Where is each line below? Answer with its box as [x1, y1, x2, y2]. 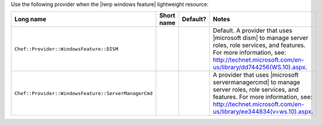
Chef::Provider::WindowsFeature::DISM [14, 46, 119, 52]
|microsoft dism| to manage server [212, 34, 308, 42]
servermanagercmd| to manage [212, 78, 301, 86]
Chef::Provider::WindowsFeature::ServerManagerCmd [14, 90, 153, 96]
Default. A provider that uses [212, 26, 293, 35]
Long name [14, 15, 46, 23]
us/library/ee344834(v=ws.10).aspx [212, 107, 311, 116]
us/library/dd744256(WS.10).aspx [212, 63, 306, 72]
